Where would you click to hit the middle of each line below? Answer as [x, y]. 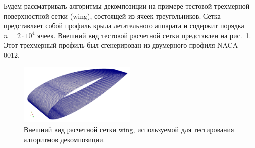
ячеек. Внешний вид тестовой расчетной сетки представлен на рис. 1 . [144, 35]
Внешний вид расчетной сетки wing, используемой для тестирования [129, 129]
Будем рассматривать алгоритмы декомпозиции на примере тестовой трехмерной [127, 6]
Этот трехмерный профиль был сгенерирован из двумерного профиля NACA [121, 45]
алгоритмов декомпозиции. [65, 139]
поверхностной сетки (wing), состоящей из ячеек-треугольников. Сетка [112, 16]
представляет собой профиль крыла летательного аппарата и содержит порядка [124, 26]
